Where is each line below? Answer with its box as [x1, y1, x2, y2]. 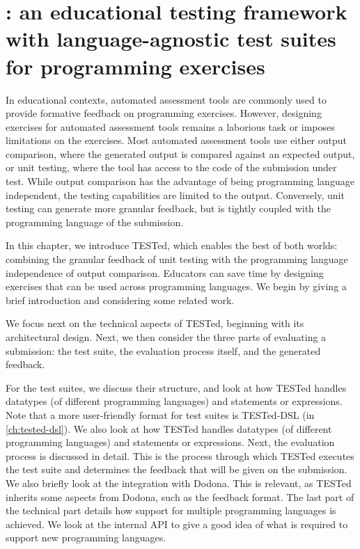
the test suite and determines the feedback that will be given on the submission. [6, 462, 347, 477]
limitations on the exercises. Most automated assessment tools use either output [6, 133, 347, 148]
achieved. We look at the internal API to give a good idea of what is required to [6, 516, 348, 531]
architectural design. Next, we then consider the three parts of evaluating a [6, 330, 327, 344]
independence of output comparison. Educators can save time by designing [6, 265, 324, 280]
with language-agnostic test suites [6, 24, 336, 53]
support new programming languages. [6, 530, 166, 545]
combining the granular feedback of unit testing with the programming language [6, 252, 348, 266]
